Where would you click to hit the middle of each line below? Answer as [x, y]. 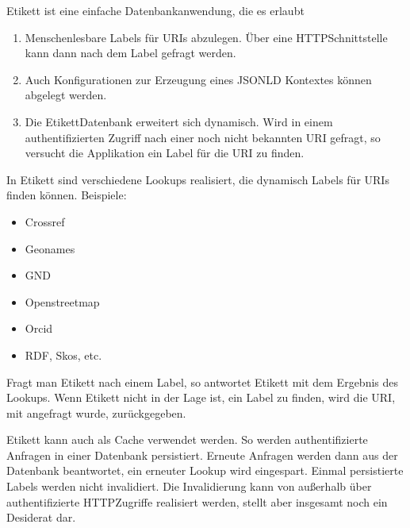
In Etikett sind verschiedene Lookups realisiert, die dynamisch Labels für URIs [198, 179]
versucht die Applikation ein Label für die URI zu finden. [165, 153]
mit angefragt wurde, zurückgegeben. [96, 412]
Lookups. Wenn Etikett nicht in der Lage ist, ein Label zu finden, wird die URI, [201, 397]
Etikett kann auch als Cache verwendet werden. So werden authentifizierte [187, 439]
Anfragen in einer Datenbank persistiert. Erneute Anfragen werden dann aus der [202, 455]
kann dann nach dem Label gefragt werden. [130, 53]
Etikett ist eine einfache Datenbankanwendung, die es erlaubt [155, 10]
